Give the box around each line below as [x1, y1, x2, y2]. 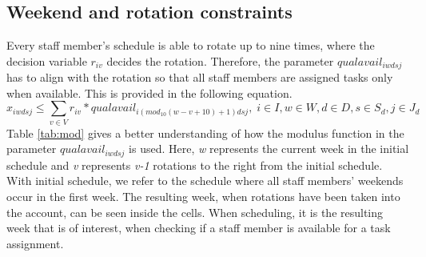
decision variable [6, 52, 87, 69]
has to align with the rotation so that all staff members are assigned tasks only [6, 69, 393, 86]
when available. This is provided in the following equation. [6, 84, 293, 101]
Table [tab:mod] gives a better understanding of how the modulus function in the [6, 124, 404, 141]
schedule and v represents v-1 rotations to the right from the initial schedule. [6, 156, 383, 173]
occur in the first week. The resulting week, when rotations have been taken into [6, 188, 400, 204]
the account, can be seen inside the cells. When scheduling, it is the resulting [6, 203, 384, 220]
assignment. [6, 235, 64, 251]
